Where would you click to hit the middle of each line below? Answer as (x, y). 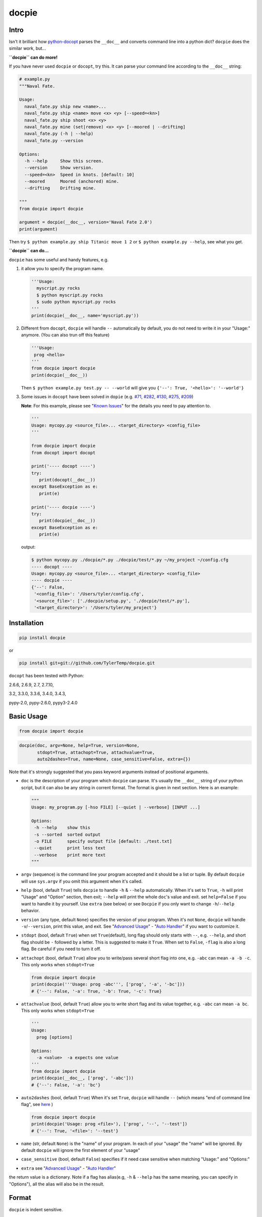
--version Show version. (59, 168)
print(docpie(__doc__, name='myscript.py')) (85, 315)
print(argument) (39, 229)
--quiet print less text (70, 848)
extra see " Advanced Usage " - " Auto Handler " (68, 1168)
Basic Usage (28, 716)
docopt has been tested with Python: (47, 676)
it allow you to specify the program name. (63, 268)
